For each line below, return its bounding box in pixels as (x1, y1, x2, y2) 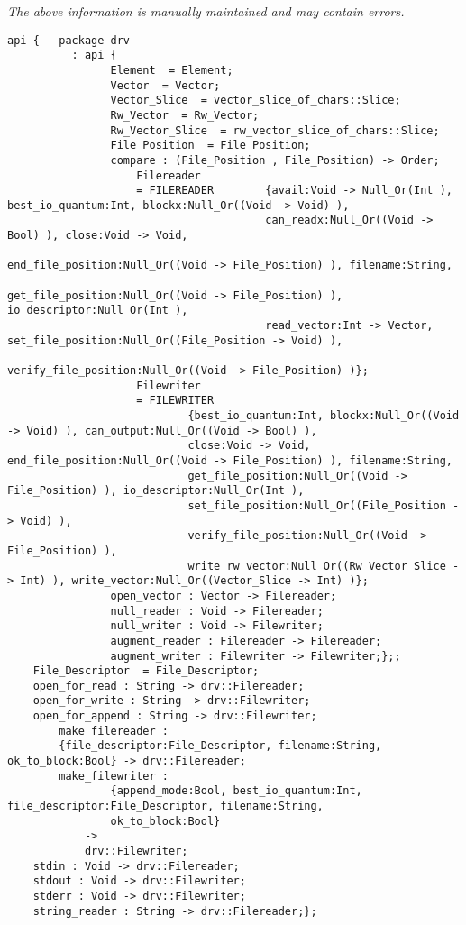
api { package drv (7, 33, 131, 47)
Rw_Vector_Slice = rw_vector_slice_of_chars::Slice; (110, 124, 440, 137)
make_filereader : (59, 724, 169, 737)
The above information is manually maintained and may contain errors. (7, 2, 405, 20)
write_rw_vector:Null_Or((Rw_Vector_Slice (187, 559, 446, 572)
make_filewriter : (59, 769, 169, 783)
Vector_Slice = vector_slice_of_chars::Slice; (110, 94, 401, 107)
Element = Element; (110, 63, 233, 77)
